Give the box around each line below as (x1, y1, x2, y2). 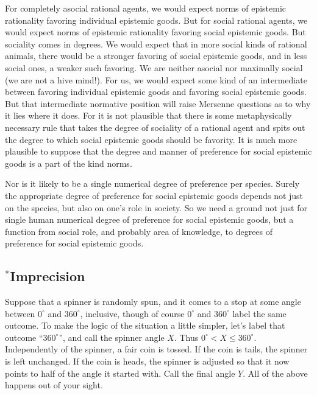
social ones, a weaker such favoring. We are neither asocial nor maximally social (5, 61, 303, 74)
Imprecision (10, 267, 85, 285)
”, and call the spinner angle (59, 330, 165, 343)
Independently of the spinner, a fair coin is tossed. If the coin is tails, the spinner (5, 343, 308, 355)
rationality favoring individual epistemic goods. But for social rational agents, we (5, 13, 308, 26)
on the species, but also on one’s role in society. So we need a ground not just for (5, 201, 308, 214)
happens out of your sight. (5, 379, 103, 391)
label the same (232, 307, 287, 320)
